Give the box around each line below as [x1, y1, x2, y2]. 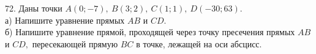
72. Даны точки [5, 2, 62, 14]
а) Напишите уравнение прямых [5, 13, 125, 26]
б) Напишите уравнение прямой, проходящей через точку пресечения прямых [5, 25, 295, 38]
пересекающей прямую [32, 37, 118, 50]
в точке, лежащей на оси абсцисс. [136, 37, 262, 50]
